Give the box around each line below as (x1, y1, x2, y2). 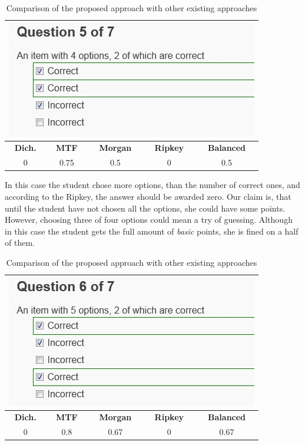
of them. (5, 236, 35, 249)
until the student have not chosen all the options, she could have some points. (5, 202, 286, 214)
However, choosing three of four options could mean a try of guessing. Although (5, 213, 293, 226)
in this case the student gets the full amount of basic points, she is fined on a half (5, 225, 299, 237)
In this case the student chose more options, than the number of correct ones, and (5, 179, 300, 191)
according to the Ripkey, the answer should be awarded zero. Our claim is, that (5, 190, 291, 202)
